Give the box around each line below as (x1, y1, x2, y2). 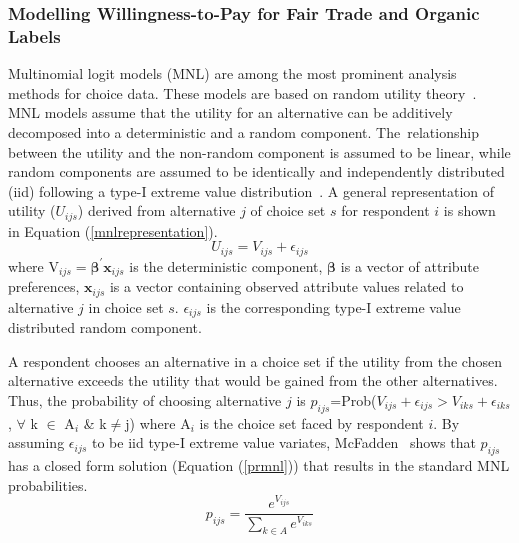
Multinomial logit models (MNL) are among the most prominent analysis (8, 63, 457, 84)
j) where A (125, 412, 191, 433)
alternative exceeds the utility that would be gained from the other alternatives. (8, 370, 498, 391)
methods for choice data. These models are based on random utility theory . (8, 82, 477, 103)
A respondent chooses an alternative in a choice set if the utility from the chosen (8, 350, 502, 371)
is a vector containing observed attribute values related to (109, 276, 464, 297)
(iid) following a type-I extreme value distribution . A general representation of (8, 180, 495, 201)
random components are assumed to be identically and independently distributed (8, 161, 505, 182)
